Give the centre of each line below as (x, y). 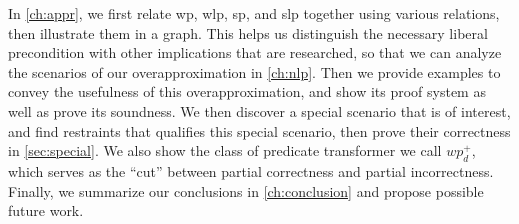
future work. (46, 210)
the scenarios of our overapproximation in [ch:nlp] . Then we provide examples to (254, 71)
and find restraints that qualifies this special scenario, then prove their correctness (259, 130)
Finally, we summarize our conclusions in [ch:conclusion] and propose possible (246, 190)
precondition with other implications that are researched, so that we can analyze (255, 52)
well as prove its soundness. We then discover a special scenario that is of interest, (259, 110)
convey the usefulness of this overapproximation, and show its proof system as (247, 91)
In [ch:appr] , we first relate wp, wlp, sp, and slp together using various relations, (254, 13)
